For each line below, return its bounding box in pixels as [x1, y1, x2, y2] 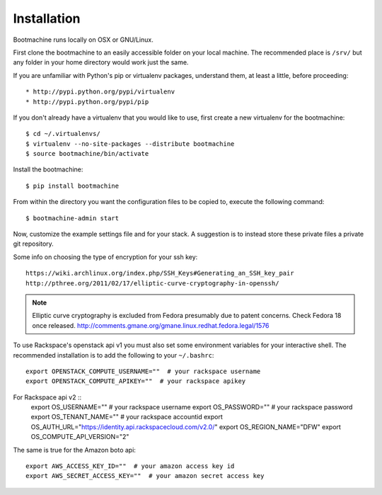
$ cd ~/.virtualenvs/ [25, 130, 100, 138]
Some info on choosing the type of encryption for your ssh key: [13, 252, 198, 261]
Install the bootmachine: [13, 165, 83, 173]
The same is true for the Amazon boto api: [13, 445, 136, 454]
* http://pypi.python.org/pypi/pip [25, 98, 149, 106]
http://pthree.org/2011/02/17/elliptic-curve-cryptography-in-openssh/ [25, 279, 279, 287]
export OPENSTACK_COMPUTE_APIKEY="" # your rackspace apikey [25, 377, 246, 385]
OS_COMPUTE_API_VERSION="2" [30, 433, 129, 441]
